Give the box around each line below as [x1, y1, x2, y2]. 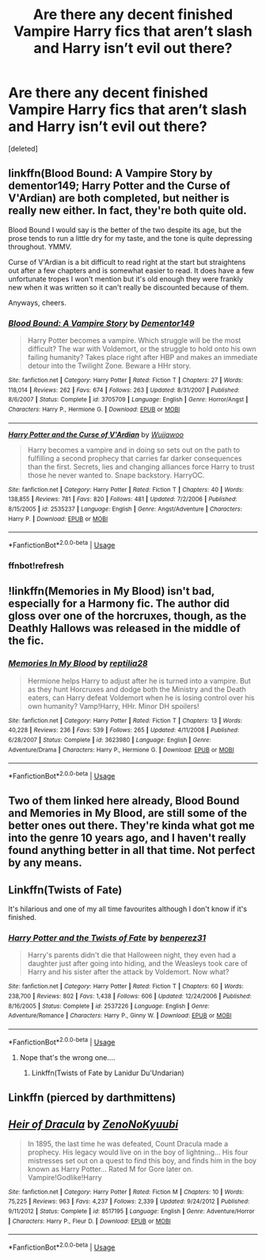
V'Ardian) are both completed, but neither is [8, 192, 230, 205]
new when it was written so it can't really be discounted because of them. [8, 282, 249, 292]
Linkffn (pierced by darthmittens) [8, 1091, 177, 1105]
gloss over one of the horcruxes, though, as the [8, 609, 247, 623]
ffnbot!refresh [8, 560, 65, 571]
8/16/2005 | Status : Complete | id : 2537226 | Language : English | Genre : [8, 1001, 210, 1010]
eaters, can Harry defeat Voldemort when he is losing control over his [27, 692, 255, 703]
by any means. [8, 856, 82, 870]
